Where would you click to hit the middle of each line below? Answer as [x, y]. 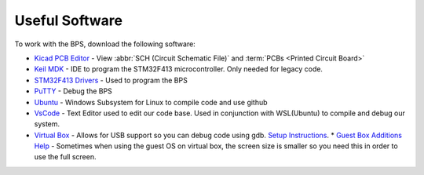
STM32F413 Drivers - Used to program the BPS [111, 80]
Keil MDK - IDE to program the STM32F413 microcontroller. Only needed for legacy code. [179, 69]
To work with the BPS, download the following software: [105, 44]
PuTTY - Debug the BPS [73, 91]
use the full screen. [65, 157]
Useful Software [69, 20]
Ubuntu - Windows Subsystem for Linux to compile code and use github [151, 102]
